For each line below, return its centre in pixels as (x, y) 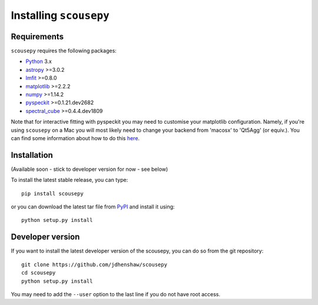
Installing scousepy (60, 15)
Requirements (37, 36)
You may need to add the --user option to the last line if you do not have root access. (116, 294)
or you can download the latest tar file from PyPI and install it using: (93, 207)
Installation (32, 155)
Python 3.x (39, 61)
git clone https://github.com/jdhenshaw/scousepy (95, 264)
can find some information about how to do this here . (75, 138)
